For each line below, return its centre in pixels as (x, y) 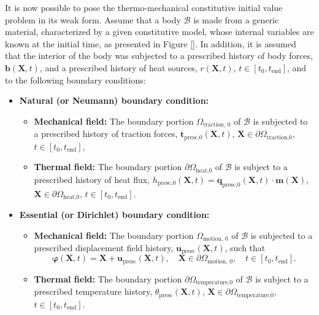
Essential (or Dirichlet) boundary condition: (114, 214)
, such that (245, 247)
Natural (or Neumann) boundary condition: (114, 100)
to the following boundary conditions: (75, 80)
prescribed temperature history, (93, 291)
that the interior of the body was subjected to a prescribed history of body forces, (159, 56)
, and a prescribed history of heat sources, (118, 67)
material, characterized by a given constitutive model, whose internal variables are (159, 32)
